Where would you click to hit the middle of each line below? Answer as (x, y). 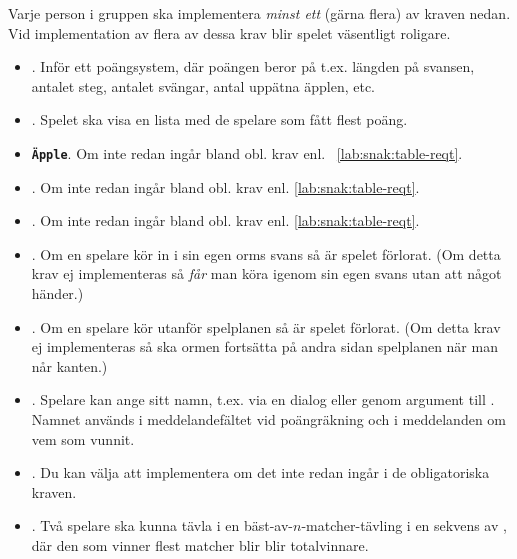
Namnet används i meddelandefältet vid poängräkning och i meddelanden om (269, 418)
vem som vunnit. (83, 438)
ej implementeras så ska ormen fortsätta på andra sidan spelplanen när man (264, 346)
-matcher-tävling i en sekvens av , (404, 525)
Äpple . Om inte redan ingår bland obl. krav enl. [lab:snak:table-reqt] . (247, 152)
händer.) (57, 293)
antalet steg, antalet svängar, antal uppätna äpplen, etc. (203, 85)
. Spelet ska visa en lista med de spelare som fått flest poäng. (219, 119)
